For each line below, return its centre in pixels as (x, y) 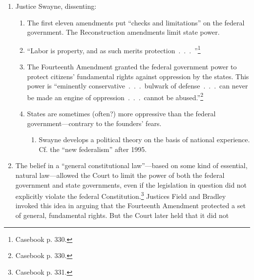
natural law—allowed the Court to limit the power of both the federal (120, 175)
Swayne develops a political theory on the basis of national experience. (144, 140)
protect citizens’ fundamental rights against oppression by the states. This (138, 76)
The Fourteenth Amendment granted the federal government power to (132, 67)
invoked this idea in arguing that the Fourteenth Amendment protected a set (130, 205)
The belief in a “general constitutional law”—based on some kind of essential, (131, 165)
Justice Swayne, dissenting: (56, 6)
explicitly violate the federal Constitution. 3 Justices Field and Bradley (121, 195)
